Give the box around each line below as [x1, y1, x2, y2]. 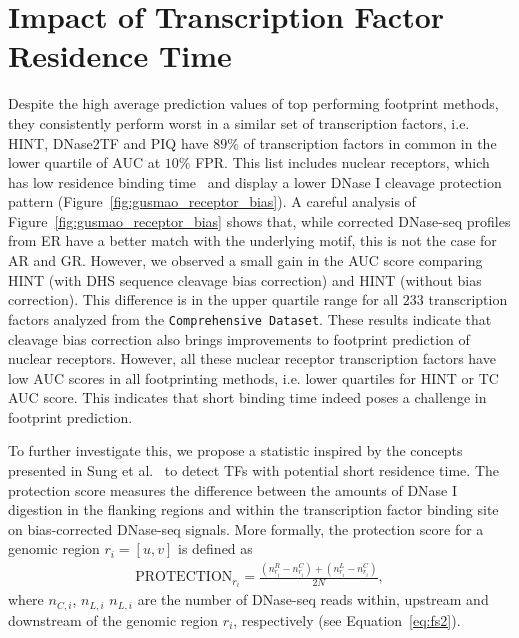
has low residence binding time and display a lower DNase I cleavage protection [8, 171, 502, 192]
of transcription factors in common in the [243, 132, 497, 153]
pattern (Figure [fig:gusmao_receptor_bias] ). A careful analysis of [8, 191, 416, 212]
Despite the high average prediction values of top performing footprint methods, [8, 93, 499, 114]
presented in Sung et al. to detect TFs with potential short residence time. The [8, 460, 499, 481]
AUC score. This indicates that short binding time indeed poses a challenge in [8, 387, 487, 408]
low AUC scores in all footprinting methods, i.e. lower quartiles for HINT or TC [8, 367, 499, 388]
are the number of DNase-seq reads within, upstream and [137, 589, 489, 610]
